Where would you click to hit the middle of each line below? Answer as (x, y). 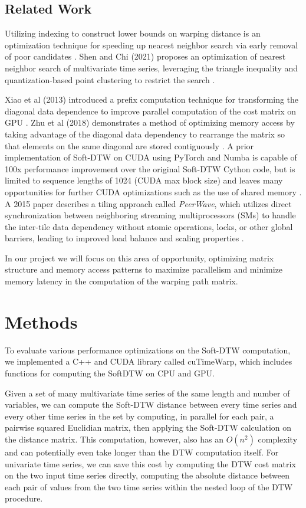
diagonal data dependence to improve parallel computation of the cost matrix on (151, 111)
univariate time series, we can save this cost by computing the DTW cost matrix (150, 463)
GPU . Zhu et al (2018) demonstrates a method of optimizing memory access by (150, 122)
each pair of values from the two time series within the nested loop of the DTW (149, 486)
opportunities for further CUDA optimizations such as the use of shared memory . (153, 191)
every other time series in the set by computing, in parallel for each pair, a (139, 416)
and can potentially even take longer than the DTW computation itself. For (142, 452)
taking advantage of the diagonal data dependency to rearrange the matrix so (145, 134)
